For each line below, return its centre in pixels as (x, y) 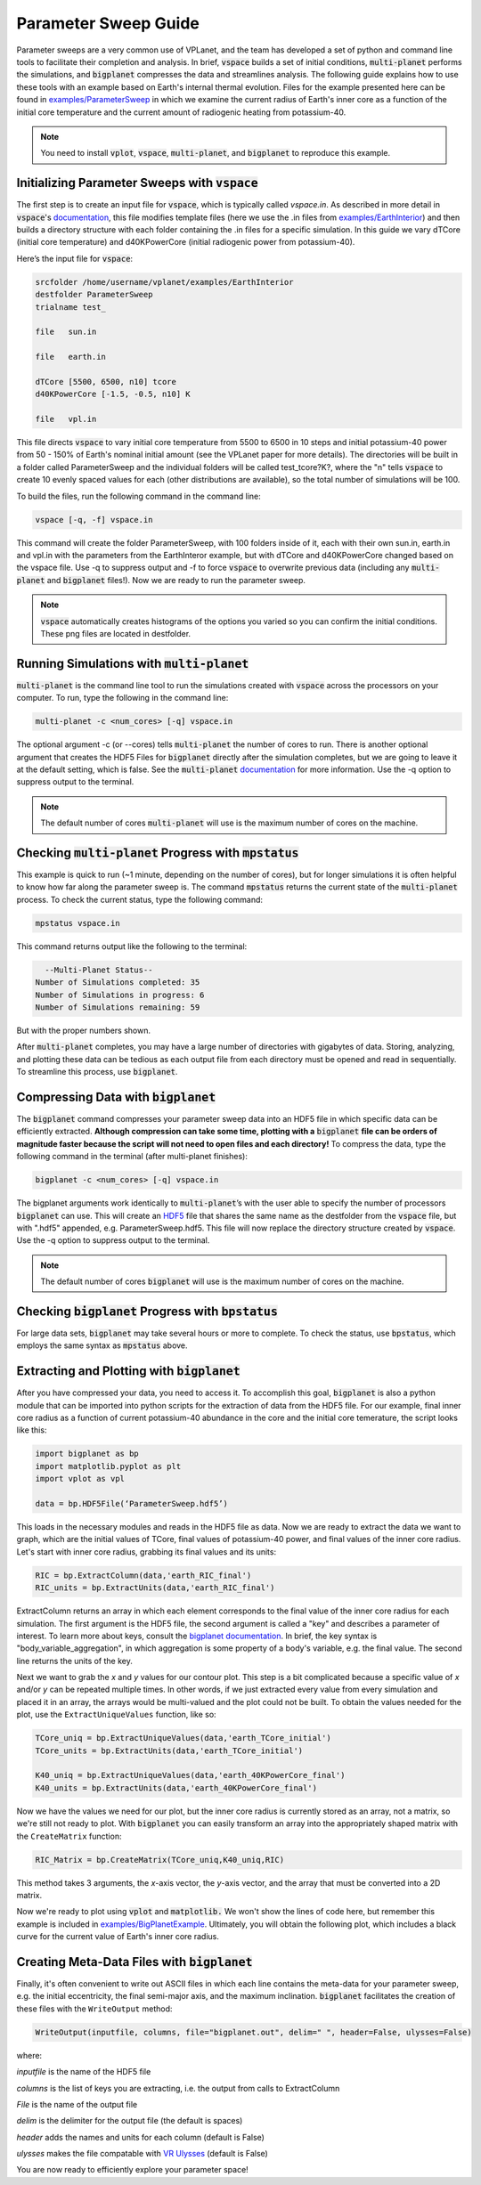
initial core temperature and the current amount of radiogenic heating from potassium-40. (181, 112)
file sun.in (66, 332)
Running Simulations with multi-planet (133, 663)
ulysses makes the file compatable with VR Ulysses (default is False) (143, 2154)
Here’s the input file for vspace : (75, 258)
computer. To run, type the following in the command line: (122, 698)
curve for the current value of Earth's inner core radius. (118, 1937)
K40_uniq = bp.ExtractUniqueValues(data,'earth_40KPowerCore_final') (190, 1775)
